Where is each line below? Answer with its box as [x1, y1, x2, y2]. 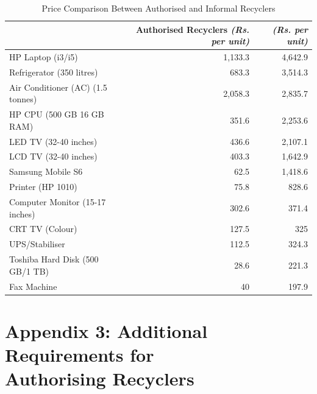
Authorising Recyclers [5, 366, 194, 391]
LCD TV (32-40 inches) [9, 150, 98, 163]
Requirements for [5, 342, 154, 367]
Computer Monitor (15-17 [9, 195, 106, 208]
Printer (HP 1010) [9, 180, 77, 193]
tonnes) [9, 93, 37, 105]
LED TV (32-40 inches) [9, 135, 98, 147]
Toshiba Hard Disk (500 [9, 253, 99, 266]
